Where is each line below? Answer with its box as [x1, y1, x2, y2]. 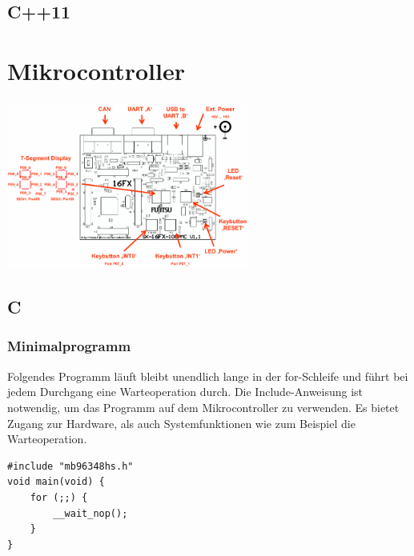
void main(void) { [7, 476, 105, 488]
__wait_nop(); [53, 507, 128, 519]
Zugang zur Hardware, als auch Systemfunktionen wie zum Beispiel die [7, 414, 356, 431]
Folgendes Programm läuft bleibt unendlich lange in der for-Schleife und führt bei [7, 367, 408, 384]
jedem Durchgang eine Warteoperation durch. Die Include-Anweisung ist [7, 383, 364, 400]
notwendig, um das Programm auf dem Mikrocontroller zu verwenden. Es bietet [7, 398, 400, 415]
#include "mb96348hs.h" [7, 460, 134, 472]
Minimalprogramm [7, 336, 131, 356]
